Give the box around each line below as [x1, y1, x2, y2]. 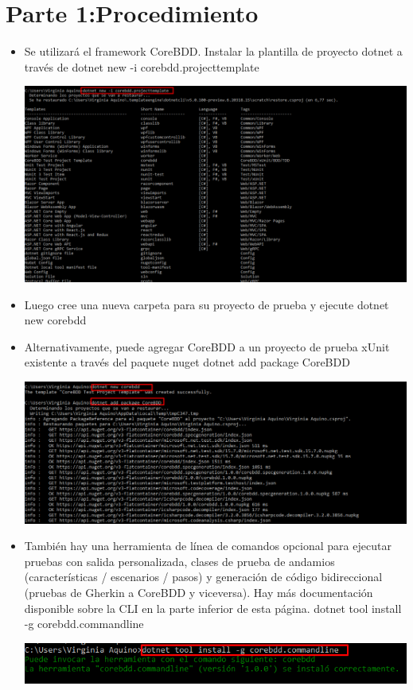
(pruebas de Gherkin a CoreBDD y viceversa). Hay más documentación [24, 583, 373, 600]
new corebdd [24, 312, 87, 328]
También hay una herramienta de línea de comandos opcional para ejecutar [24, 537, 392, 554]
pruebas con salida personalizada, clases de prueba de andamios [24, 552, 335, 569]
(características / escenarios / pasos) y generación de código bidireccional [24, 568, 383, 585]
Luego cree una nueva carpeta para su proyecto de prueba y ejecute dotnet [24, 296, 389, 312]
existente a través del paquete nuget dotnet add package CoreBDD [24, 354, 350, 370]
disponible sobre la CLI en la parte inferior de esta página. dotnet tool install [24, 599, 402, 616]
